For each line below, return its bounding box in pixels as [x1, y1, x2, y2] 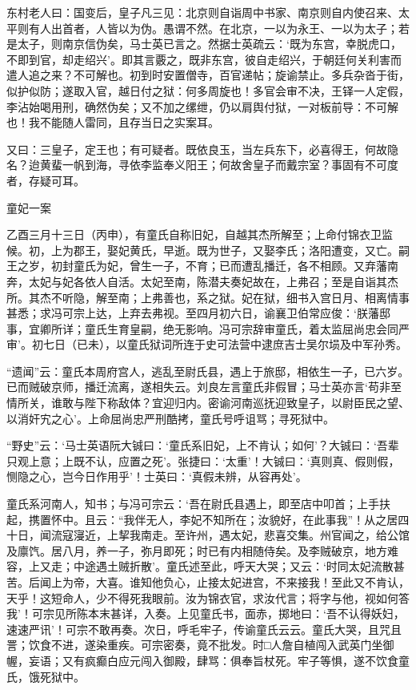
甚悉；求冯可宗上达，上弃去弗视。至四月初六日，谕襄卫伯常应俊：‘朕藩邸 [6, 305, 390, 321]
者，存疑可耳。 [6, 171, 85, 188]
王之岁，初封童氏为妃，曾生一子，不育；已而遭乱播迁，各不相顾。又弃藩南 [6, 257, 398, 274]
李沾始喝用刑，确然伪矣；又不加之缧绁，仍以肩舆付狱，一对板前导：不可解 [6, 98, 398, 115]
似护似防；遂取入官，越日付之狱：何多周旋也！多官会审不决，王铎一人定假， [6, 82, 410, 99]
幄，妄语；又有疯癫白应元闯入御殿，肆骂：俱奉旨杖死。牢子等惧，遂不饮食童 [6, 652, 410, 668]
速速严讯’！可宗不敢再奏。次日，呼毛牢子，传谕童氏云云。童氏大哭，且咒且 [6, 620, 402, 637]
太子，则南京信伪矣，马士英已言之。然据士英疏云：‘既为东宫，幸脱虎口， [17, 35, 402, 52]
